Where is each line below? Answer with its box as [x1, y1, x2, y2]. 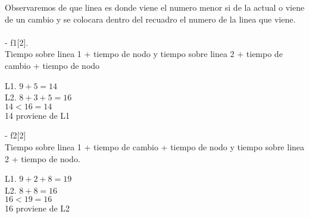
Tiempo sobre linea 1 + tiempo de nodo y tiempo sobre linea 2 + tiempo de [5, 48, 283, 60]
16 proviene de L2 [5, 202, 70, 214]
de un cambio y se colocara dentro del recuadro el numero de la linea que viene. [5, 12, 296, 25]
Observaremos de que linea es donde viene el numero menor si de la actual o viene [5, 1, 305, 13]
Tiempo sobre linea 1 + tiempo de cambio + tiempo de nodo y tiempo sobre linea [5, 140, 305, 153]
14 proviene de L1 [5, 109, 70, 121]
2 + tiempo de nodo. [5, 152, 80, 165]
